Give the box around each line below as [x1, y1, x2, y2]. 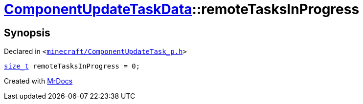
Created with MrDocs [4, 77, 73, 86]
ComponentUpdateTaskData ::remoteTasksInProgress [4, 1, 360, 17]
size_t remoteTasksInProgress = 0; [4, 62, 140, 70]
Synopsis [4, 26, 50, 39]
